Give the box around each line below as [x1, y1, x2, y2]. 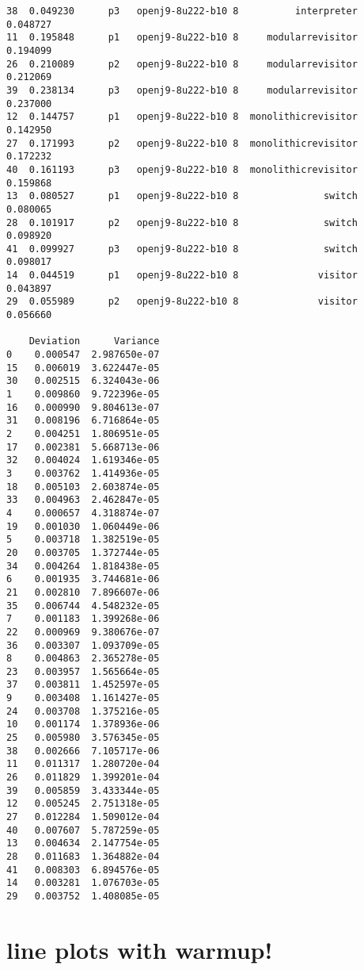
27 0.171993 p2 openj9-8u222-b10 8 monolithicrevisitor [6, 137, 358, 149]
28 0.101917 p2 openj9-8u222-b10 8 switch [6, 217, 358, 228]
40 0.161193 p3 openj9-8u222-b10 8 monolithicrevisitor [6, 163, 358, 175]
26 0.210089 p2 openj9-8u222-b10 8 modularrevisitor [6, 58, 358, 70]
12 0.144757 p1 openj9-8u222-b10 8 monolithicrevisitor [6, 111, 358, 123]
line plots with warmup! [6, 933, 273, 965]
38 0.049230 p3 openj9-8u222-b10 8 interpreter [6, 6, 358, 17]
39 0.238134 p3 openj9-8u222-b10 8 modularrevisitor [6, 84, 358, 96]
